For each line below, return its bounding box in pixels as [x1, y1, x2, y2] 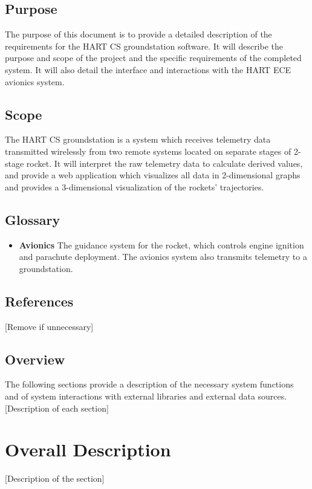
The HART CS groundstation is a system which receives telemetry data [5, 133, 271, 146]
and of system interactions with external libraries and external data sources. [5, 389, 287, 402]
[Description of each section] [5, 401, 109, 414]
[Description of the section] [5, 472, 105, 485]
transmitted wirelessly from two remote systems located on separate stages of [5, 144, 291, 157]
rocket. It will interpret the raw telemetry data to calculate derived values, [26, 157, 303, 169]
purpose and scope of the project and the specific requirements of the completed [5, 51, 302, 64]
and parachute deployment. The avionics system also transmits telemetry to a [19, 250, 307, 263]
